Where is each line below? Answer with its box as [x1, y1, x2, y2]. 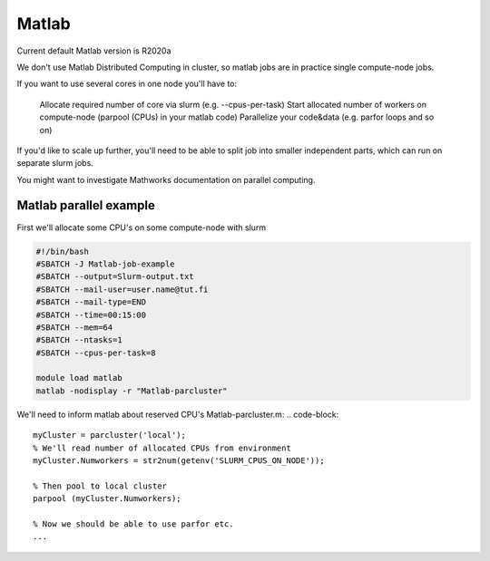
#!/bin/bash [35, 246, 90, 256]
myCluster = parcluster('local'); [33, 430, 186, 440]
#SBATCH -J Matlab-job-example [35, 258, 176, 269]
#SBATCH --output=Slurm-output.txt [35, 272, 194, 282]
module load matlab [35, 372, 122, 383]
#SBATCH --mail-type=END [35, 297, 147, 307]
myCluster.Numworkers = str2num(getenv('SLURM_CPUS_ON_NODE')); [33, 456, 326, 466]
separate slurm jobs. [16, 158, 94, 169]
